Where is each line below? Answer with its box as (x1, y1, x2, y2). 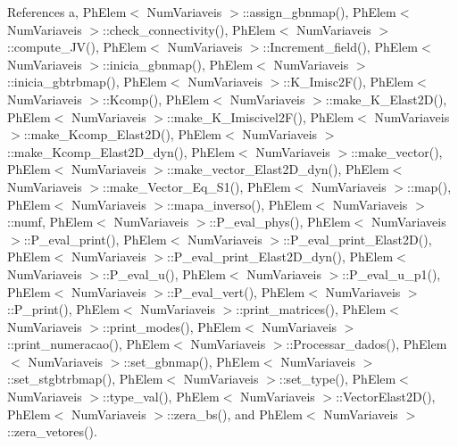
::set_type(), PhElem (279, 369, 396, 388)
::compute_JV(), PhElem (7, 37, 147, 56)
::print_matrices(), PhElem (236, 300, 387, 319)
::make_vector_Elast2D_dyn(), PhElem (167, 160, 389, 178)
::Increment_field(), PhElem (262, 37, 419, 56)
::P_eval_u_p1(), (342, 264, 441, 283)
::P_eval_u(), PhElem (103, 264, 226, 283)
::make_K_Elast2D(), (325, 89, 447, 108)
